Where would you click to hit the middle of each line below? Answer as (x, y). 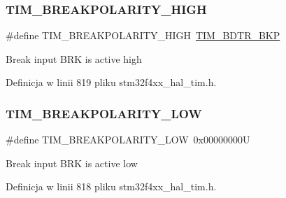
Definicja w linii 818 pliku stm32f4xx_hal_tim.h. (111, 186)
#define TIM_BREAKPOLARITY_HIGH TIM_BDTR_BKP (143, 35)
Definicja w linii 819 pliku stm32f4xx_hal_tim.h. (111, 82)
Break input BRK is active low (72, 163)
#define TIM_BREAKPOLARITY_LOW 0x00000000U (128, 140)
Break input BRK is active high (74, 58)
